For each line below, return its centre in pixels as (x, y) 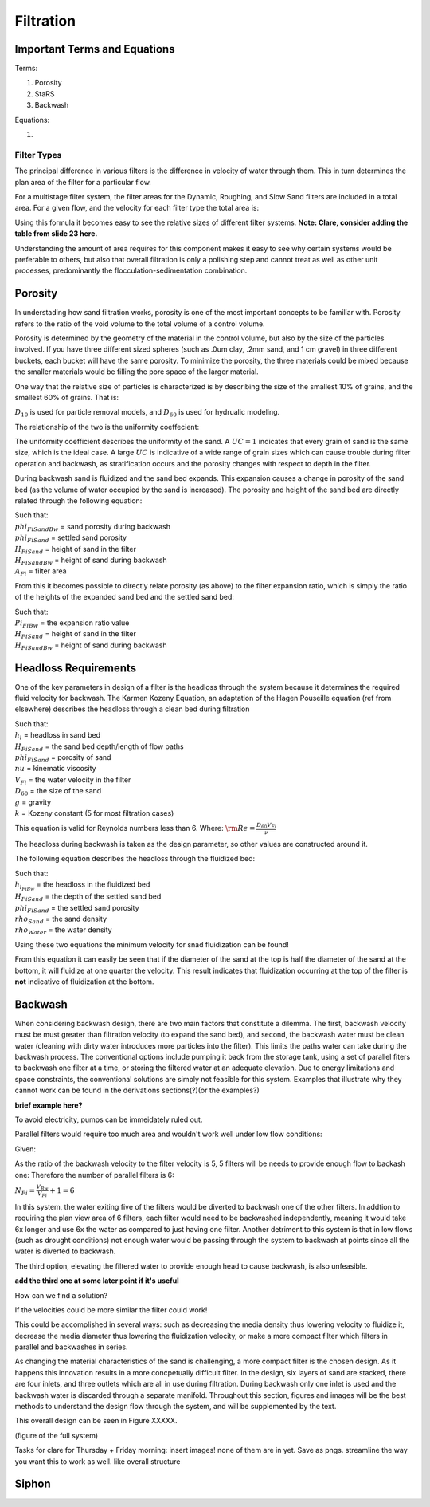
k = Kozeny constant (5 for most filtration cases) (94, 813)
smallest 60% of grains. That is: (67, 397)
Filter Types (38, 155)
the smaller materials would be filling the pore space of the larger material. (137, 372)
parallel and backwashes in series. (71, 1347)
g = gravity (33, 802)
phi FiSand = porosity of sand (63, 758)
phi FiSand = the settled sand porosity (77, 909)
